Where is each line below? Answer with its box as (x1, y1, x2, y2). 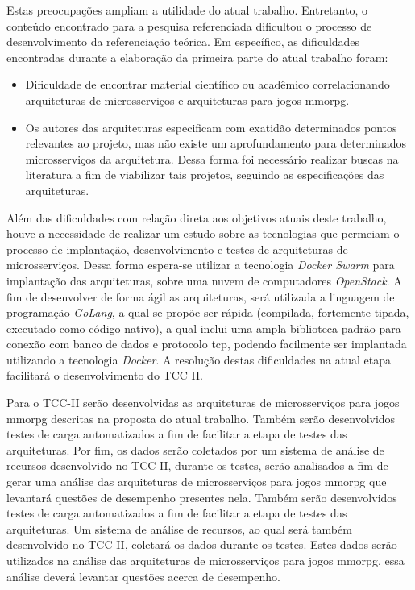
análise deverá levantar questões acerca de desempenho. (6, 567, 280, 584)
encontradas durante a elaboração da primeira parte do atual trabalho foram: (6, 48, 388, 65)
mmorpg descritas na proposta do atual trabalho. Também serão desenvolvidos (6, 409, 396, 426)
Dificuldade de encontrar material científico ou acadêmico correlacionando (25, 76, 390, 93)
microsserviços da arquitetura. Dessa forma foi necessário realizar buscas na (25, 150, 399, 167)
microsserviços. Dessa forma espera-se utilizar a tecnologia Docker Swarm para (6, 256, 395, 273)
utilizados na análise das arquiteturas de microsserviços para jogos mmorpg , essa (6, 552, 405, 568)
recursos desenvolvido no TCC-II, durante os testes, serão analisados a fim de (6, 457, 388, 474)
